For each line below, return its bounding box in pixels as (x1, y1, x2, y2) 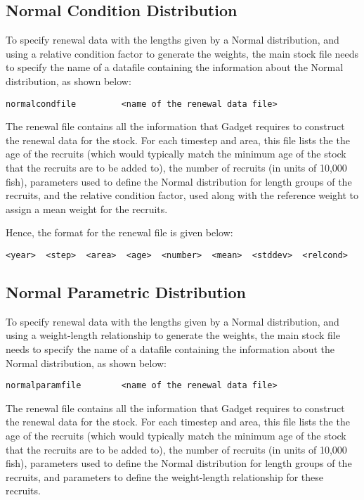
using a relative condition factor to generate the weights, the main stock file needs (6, 46, 359, 60)
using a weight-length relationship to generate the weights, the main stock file (6, 328, 340, 342)
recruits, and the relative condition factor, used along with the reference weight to (6, 188, 359, 203)
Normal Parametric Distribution (6, 281, 247, 303)
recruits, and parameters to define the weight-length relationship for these (6, 469, 324, 484)
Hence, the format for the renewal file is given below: (6, 225, 233, 240)
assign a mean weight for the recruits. (6, 201, 168, 216)
